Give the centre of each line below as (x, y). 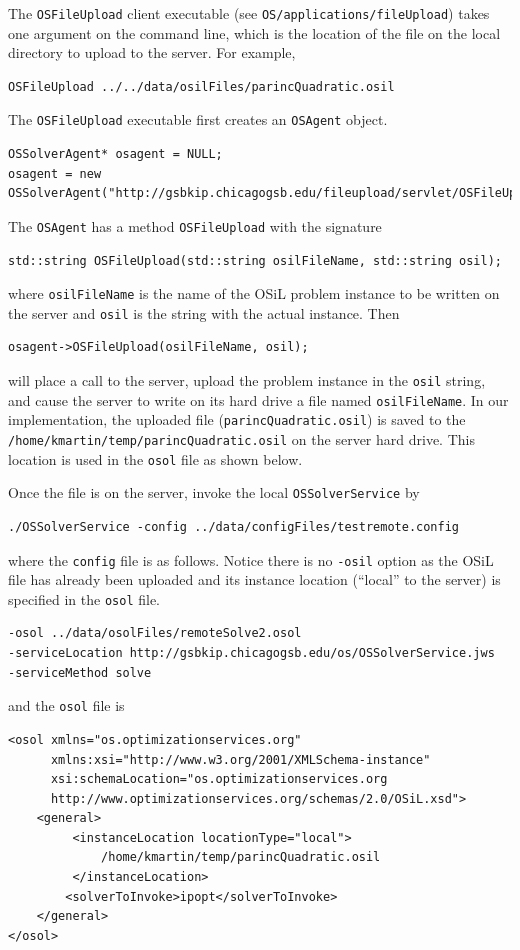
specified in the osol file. (84, 598)
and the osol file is (66, 705)
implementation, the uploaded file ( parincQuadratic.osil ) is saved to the (237, 419)
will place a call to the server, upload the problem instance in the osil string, (247, 380)
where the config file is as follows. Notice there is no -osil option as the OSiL (251, 559)
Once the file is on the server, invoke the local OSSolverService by (214, 492)
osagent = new (55, 173)
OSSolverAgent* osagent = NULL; (115, 154)
